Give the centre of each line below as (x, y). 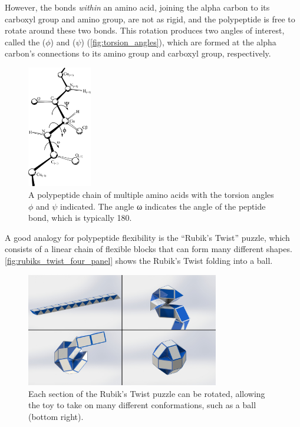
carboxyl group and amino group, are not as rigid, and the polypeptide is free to (150, 19)
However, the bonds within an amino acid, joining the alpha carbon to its (137, 7)
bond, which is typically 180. (80, 218)
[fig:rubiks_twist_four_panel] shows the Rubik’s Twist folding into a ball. (139, 260)
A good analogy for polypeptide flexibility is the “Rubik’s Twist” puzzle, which (147, 237)
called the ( (25, 42)
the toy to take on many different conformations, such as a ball (142, 405)
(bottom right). (56, 416)
